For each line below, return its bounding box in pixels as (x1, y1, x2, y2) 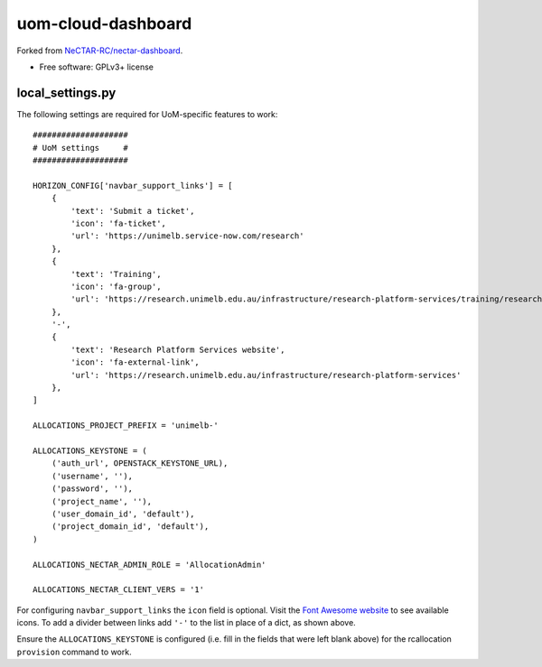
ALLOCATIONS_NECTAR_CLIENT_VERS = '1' (33, 585, 205, 595)
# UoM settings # (33, 143, 128, 153)
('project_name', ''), (51, 496, 153, 506)
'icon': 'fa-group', (70, 281, 162, 292)
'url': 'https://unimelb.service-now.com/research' (70, 231, 304, 241)
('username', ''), (51, 470, 134, 481)
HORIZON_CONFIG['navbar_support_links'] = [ (33, 181, 234, 190)
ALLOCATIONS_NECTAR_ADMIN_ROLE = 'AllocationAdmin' (33, 560, 266, 570)
